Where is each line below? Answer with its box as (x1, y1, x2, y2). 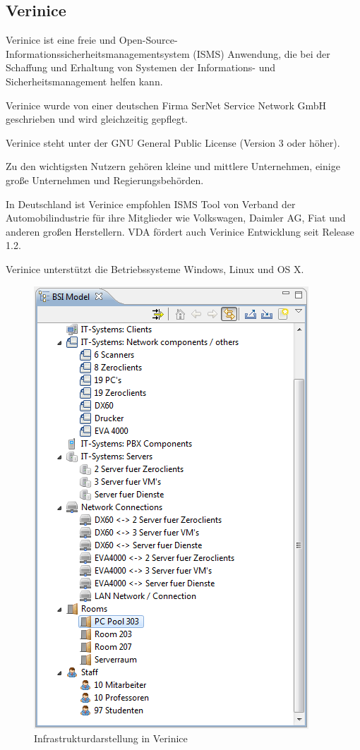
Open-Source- (119, 32, 178, 47)
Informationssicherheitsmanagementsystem (6, 46, 190, 61)
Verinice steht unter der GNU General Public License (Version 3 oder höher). (6, 135, 340, 150)
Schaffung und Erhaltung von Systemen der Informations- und (6, 60, 276, 75)
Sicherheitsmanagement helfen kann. (6, 73, 163, 88)
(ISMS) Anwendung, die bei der (193, 46, 330, 61)
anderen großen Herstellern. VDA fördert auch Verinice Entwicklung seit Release (6, 224, 354, 238)
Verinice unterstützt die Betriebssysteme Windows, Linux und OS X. (6, 261, 304, 276)
